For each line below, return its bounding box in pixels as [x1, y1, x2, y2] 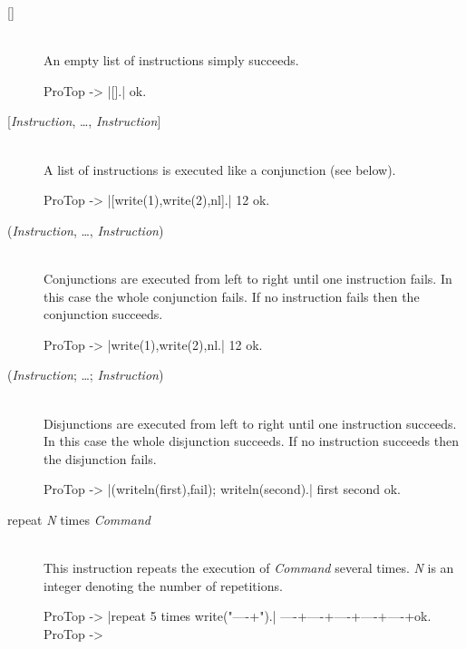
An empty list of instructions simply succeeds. [44, 51, 299, 70]
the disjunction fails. [44, 449, 157, 468]
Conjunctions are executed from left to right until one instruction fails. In [44, 268, 452, 287]
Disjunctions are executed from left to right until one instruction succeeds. [44, 413, 457, 432]
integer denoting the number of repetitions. [44, 576, 283, 595]
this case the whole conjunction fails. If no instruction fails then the [44, 286, 420, 305]
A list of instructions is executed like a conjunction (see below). [44, 160, 396, 179]
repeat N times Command [7, 509, 150, 528]
